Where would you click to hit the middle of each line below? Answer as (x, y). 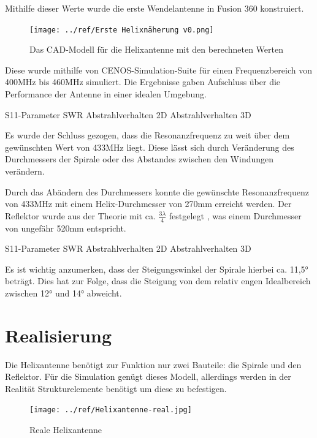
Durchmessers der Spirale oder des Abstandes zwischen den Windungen (139, 159)
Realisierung (58, 335)
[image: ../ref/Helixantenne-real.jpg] (111, 410)
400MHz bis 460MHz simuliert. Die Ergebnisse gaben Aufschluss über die (143, 82)
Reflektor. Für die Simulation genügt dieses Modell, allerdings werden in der (148, 376)
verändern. (25, 171)
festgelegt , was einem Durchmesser (235, 215)
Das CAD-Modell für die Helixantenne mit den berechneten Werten (156, 49)
